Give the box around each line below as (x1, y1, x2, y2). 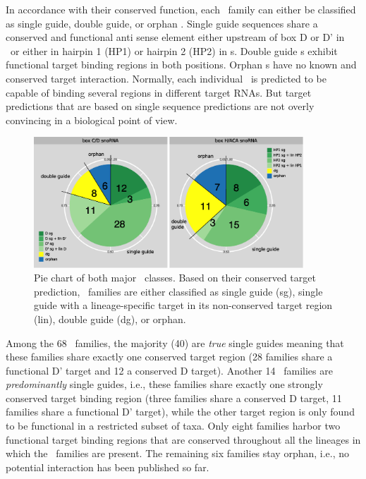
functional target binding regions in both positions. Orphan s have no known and (6, 57, 357, 72)
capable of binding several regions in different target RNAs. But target (6, 85, 312, 99)
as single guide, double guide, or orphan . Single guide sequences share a (6, 16, 318, 30)
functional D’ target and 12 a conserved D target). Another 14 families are (6, 363, 333, 377)
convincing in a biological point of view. (6, 112, 178, 127)
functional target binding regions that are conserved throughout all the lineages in (6, 432, 361, 447)
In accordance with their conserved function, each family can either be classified (6, 2, 356, 16)
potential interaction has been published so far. (6, 459, 209, 474)
